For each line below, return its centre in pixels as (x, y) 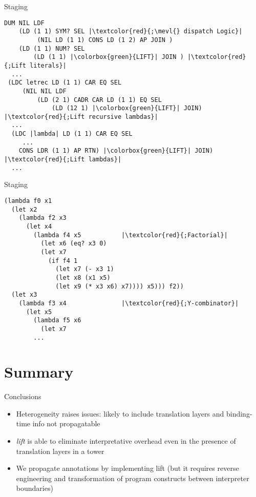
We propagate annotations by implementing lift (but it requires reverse (127, 468)
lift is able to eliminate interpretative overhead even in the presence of (126, 441)
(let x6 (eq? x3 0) (74, 244)
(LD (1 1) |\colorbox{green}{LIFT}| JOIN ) (109, 57)
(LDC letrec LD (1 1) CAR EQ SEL (65, 83)
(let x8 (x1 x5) (83, 277)
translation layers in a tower (60, 451)
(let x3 (24, 295)
